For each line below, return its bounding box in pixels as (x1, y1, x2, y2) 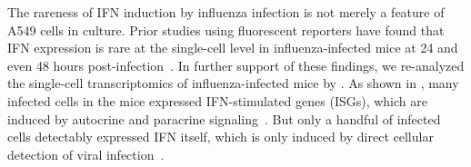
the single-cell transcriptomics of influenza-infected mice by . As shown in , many (7, 74, 459, 93)
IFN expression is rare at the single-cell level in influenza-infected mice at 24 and (7, 38, 458, 57)
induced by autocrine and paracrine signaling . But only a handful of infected (7, 109, 441, 128)
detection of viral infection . (7, 144, 165, 163)
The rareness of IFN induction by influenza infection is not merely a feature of (7, 3, 445, 21)
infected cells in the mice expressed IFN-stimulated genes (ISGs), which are (7, 91, 427, 110)
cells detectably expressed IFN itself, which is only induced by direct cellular (7, 127, 434, 146)
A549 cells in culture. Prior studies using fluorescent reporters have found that (7, 20, 445, 39)
